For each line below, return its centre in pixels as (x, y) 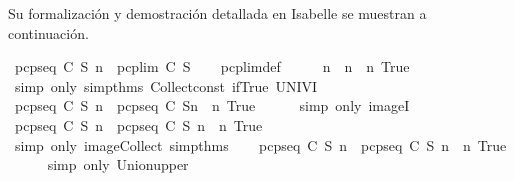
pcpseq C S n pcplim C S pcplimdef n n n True (212, 66)
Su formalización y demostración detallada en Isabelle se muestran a (217, 13)
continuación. (48, 32)
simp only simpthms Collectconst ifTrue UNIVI (166, 85)
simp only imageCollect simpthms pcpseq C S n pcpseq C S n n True (260, 144)
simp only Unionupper (118, 164)
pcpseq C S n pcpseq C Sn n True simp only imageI (212, 105)
